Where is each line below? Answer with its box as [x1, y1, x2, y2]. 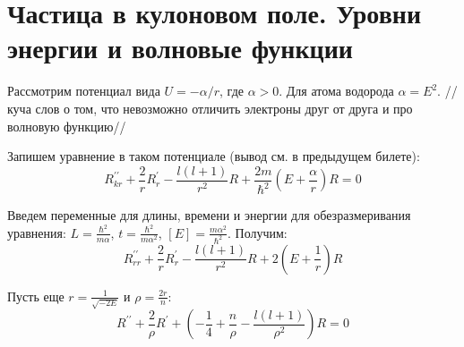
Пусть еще [7, 286, 64, 305]
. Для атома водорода [279, 81, 394, 100]
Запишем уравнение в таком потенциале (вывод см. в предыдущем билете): [7, 147, 420, 165]
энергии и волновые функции [7, 30, 353, 66]
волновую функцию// [7, 116, 126, 135]
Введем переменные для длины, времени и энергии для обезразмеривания [7, 206, 411, 224]
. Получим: [227, 223, 288, 241]
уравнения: [7, 223, 66, 241]
